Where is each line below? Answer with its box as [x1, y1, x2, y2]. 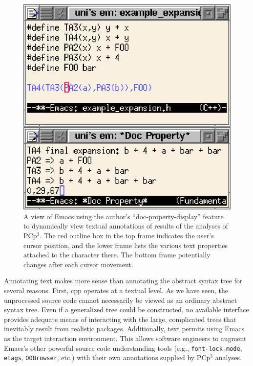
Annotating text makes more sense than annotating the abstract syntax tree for [4, 275, 243, 286]
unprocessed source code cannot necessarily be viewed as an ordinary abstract [4, 295, 237, 305]
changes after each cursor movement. [23, 259, 133, 269]
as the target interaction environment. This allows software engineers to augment [4, 333, 247, 343]
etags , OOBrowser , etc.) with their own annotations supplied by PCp [4, 352, 211, 363]
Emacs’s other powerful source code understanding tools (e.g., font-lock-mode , [4, 343, 242, 353]
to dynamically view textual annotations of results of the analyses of [23, 221, 228, 231]
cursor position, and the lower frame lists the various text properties [23, 240, 228, 250]
